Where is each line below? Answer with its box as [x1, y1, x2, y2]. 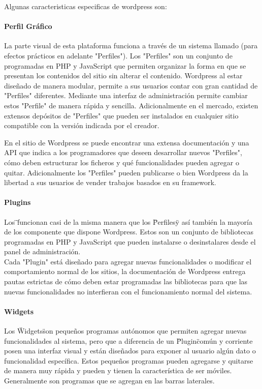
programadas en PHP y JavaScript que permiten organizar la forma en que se [4, 60, 246, 71]
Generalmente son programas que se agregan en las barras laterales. [4, 375, 215, 386]
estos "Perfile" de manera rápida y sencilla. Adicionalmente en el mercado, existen [4, 100, 258, 110]
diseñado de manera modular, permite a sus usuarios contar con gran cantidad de [4, 80, 258, 91]
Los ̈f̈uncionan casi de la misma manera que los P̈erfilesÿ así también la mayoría [4, 216, 252, 227]
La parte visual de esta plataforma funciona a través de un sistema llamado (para [4, 40, 258, 51]
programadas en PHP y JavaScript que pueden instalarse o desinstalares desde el [4, 236, 256, 247]
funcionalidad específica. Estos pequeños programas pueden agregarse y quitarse [4, 355, 253, 366]
